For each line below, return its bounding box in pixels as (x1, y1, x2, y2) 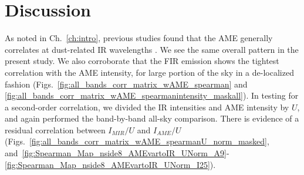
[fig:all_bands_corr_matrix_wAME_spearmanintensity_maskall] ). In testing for (5, 89, 299, 102)
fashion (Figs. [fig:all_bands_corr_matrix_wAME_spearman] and (5, 78, 248, 90)
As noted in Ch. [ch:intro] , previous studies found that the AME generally (5, 32, 273, 44)
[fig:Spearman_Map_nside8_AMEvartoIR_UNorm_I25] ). (5, 158, 216, 170)
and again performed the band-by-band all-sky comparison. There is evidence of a (5, 112, 299, 124)
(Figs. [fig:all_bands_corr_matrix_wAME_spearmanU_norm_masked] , (5, 135, 269, 147)
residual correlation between (5, 123, 106, 136)
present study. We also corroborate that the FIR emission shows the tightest (5, 55, 279, 67)
